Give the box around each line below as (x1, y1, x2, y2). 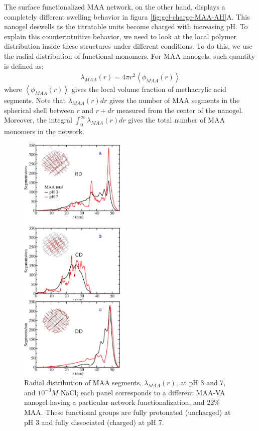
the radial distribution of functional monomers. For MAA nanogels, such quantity (4, 50, 255, 61)
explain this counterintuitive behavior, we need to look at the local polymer (4, 31, 236, 41)
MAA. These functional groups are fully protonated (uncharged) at (24, 407, 231, 417)
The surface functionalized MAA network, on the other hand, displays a (4, 2, 225, 12)
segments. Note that (4, 95, 66, 105)
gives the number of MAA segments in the (109, 95, 240, 105)
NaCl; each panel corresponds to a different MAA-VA (60, 387, 225, 397)
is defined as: (4, 60, 44, 71)
